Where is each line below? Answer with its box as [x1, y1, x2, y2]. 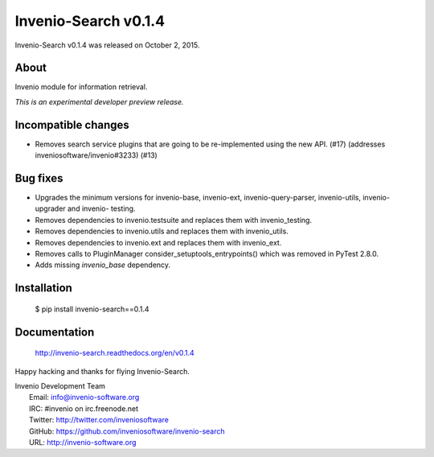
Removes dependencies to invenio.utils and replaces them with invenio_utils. [35, 226, 289, 237]
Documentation [14, 325, 95, 339]
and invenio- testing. [67, 204, 136, 213]
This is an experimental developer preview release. [14, 97, 184, 106]
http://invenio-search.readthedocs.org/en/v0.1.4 [35, 348, 194, 358]
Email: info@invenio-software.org [29, 393, 140, 402]
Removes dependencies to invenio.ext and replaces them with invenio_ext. [35, 237, 282, 247]
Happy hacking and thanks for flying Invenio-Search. [14, 366, 190, 376]
